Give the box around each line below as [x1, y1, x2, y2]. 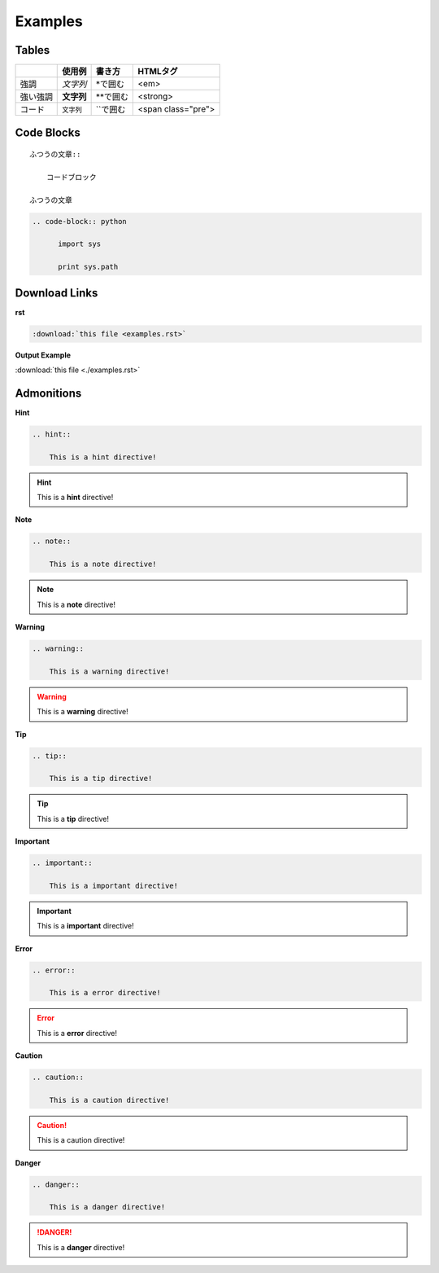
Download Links [15, 286, 98, 300]
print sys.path [58, 262, 119, 272]
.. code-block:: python [32, 217, 128, 226]
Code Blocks [15, 126, 80, 140]
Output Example [15, 350, 72, 360]
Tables [15, 43, 50, 57]
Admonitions [15, 386, 82, 400]
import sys [58, 239, 102, 248]
